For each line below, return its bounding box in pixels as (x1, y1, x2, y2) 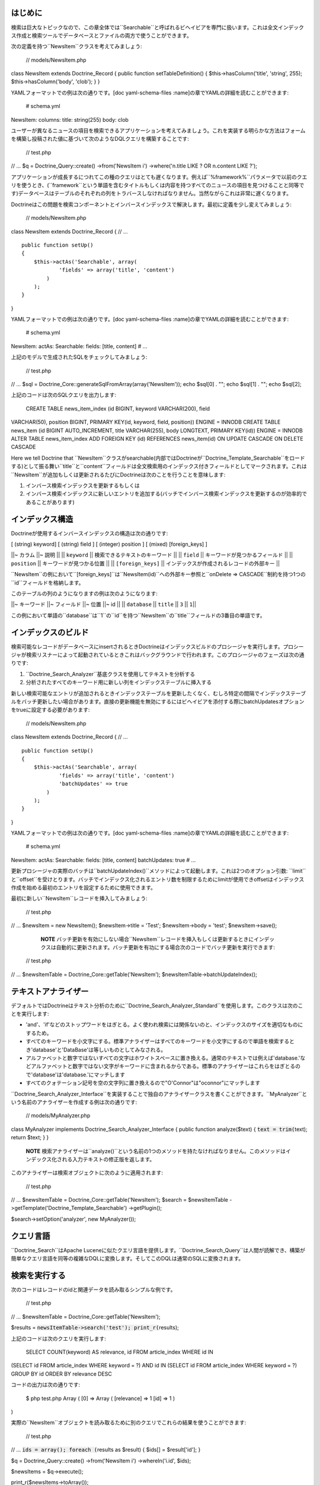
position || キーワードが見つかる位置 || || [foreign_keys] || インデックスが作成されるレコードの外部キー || (11, 560, 280, 567)
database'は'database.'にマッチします (33, 1071, 126, 1078)
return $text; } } (11, 1134, 49, 1141)
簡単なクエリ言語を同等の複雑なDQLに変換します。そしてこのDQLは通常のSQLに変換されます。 (11, 1255, 244, 1262)
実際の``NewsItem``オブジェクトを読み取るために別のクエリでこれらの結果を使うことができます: (11, 1419, 247, 1426)
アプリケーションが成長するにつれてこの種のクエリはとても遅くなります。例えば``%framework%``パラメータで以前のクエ (11, 173, 308, 181)
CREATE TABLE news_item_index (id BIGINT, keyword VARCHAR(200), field (25, 405, 210, 412)
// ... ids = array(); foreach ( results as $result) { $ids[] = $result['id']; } (11, 1446, 201, 1454)
